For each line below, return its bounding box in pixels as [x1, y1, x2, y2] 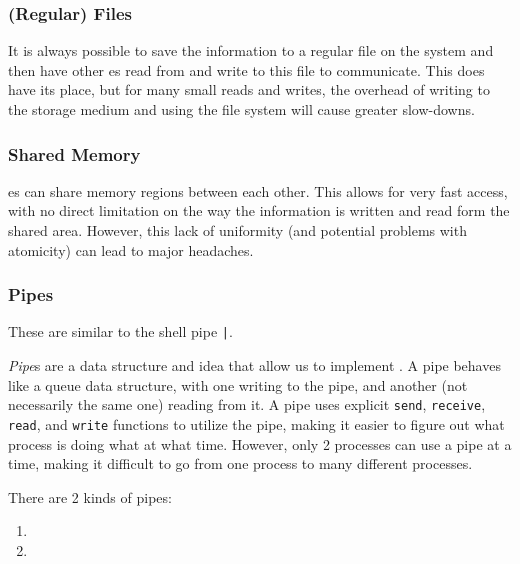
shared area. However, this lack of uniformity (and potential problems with [8, 220, 467, 240]
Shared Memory [8, 141, 141, 166]
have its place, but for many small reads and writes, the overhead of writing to [8, 79, 490, 100]
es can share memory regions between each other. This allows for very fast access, [8, 180, 508, 201]
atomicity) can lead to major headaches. [8, 239, 254, 260]
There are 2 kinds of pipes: [8, 486, 172, 507]
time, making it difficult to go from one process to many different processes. [8, 453, 473, 474]
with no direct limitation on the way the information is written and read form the [8, 200, 510, 221]
